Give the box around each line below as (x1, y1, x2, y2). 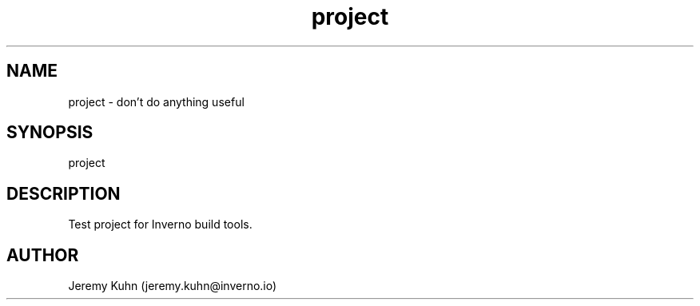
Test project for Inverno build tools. (68, 217, 253, 232)
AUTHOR (6, 244, 79, 265)
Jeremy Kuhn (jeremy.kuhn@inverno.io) (68, 279, 277, 293)
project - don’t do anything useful (68, 94, 245, 109)
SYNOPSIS (6, 122, 93, 143)
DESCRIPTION (6, 183, 121, 204)
